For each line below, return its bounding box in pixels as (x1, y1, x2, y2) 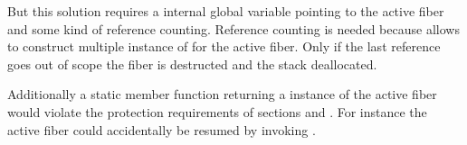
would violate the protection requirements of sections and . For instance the (7, 102, 427, 121)
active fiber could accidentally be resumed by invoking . (7, 120, 316, 139)
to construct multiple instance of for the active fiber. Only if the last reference (7, 37, 441, 56)
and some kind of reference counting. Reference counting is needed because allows (7, 19, 460, 38)
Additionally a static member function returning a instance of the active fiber (7, 85, 437, 104)
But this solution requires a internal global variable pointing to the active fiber (7, 2, 444, 20)
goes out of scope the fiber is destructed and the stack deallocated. (7, 54, 377, 73)
